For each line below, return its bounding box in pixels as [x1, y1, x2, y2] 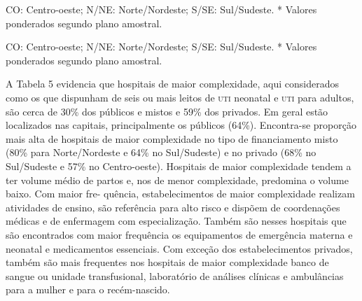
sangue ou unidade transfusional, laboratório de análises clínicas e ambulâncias [6, 268, 344, 283]
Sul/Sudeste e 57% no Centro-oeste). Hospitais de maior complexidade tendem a [6, 158, 351, 173]
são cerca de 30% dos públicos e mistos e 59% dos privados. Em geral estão [6, 104, 328, 118]
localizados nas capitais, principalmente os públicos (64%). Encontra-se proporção [6, 118, 356, 132]
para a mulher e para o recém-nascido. [6, 282, 170, 297]
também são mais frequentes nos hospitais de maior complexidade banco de [6, 255, 329, 269]
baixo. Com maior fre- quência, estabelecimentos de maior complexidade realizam [6, 186, 355, 201]
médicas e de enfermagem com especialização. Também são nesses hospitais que [6, 213, 347, 228]
